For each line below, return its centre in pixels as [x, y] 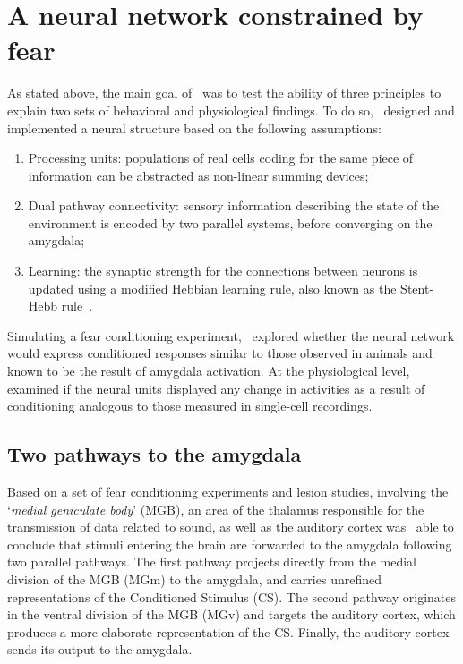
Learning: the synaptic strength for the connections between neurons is [223, 271]
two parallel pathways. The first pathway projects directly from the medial [212, 562]
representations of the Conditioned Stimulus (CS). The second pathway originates [232, 596]
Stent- [417, 288]
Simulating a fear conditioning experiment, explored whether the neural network [231, 335]
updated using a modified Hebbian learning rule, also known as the [212, 288]
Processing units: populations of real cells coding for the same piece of [221, 158]
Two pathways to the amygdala [154, 454]
